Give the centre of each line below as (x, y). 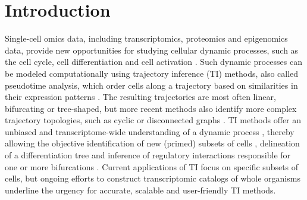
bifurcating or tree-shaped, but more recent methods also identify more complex (151, 108)
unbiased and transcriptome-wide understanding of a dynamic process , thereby (150, 131)
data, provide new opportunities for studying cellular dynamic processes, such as (152, 50)
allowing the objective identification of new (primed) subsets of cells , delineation (152, 143)
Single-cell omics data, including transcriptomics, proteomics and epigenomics (146, 38)
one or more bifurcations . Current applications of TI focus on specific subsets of (152, 166)
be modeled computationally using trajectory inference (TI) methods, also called (152, 73)
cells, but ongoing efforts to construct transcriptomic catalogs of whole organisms (153, 178)
